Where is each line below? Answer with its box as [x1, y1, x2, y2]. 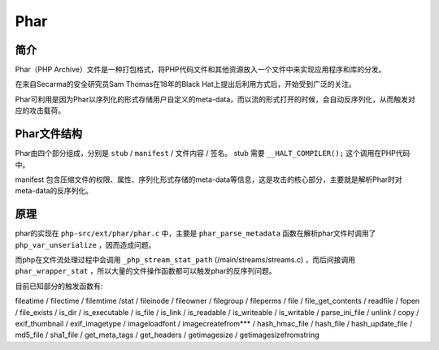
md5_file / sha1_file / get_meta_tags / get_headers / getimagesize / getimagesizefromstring [15, 330, 320, 340]
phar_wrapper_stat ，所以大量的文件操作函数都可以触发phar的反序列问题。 [15, 266, 276, 276]
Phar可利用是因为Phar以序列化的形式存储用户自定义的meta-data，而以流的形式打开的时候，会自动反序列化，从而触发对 [15, 94, 416, 104]
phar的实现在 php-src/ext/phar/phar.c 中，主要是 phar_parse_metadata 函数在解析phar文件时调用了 [15, 228, 376, 239]
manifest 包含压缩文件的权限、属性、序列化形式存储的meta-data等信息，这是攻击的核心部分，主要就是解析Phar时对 [15, 175, 402, 184]
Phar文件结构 [15, 127, 83, 141]
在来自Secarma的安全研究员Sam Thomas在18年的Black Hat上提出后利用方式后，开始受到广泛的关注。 [15, 80, 357, 89]
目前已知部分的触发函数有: [15, 281, 103, 291]
